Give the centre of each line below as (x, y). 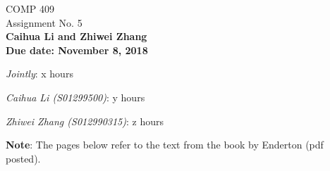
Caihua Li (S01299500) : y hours (75, 97)
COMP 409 (30, 8)
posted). (23, 158)
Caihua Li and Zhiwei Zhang (77, 36)
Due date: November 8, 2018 (77, 50)
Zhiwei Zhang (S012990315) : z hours (85, 121)
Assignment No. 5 (44, 22)
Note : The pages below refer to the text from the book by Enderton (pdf (165, 145)
